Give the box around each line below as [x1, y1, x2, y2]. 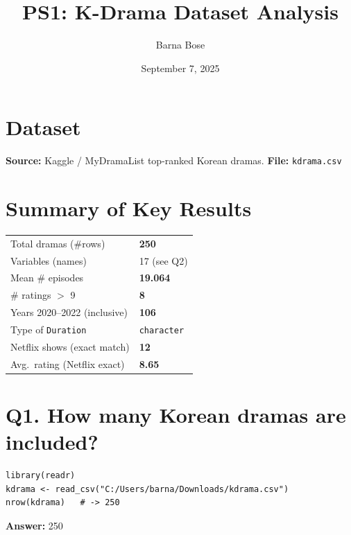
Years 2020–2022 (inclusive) [10, 305, 128, 319]
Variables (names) [10, 253, 87, 267]
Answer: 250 [6, 518, 63, 532]
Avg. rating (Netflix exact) [10, 356, 125, 371]
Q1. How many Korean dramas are [6, 401, 346, 429]
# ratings [10, 288, 51, 302]
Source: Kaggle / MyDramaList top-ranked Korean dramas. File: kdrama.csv [6, 153, 342, 168]
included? [6, 428, 99, 456]
